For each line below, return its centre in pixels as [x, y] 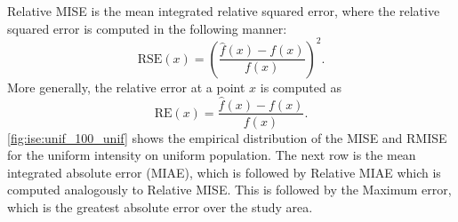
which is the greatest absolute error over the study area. [160, 206]
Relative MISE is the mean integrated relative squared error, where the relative [224, 11]
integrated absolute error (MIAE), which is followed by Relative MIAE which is [224, 172]
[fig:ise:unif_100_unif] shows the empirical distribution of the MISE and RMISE [227, 137]
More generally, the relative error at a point [126, 87]
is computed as [301, 87]
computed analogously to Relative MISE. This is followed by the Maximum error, [229, 190]
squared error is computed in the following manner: [147, 28]
